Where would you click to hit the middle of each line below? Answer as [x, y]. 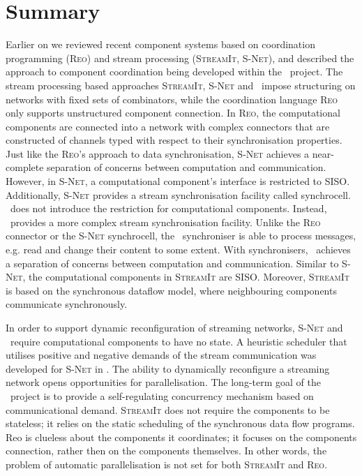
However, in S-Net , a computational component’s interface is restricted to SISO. [178, 181]
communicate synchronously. [67, 304]
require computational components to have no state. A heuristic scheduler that [179, 341]
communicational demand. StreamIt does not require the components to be [168, 409]
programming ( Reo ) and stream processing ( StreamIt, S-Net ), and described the [180, 58]
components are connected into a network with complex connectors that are [168, 126]
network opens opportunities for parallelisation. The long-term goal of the [163, 382]
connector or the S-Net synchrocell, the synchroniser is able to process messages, [181, 236]
